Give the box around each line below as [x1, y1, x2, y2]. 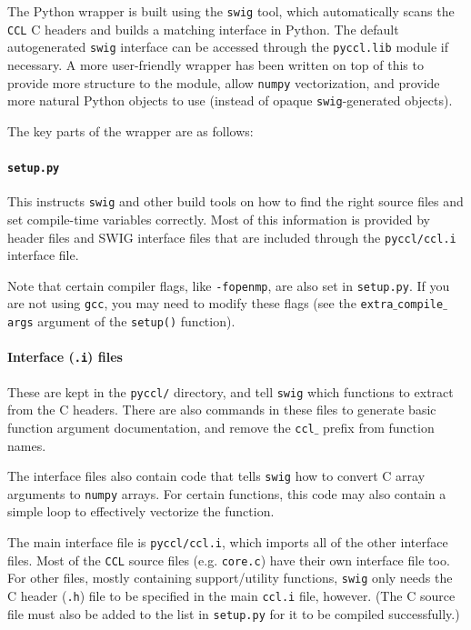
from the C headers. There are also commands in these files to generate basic [7, 400, 436, 419]
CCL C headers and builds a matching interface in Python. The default [7, 19, 399, 38]
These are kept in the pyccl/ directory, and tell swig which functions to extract [7, 382, 454, 401]
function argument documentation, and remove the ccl [7, 417, 315, 436]
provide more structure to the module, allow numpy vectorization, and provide [7, 73, 440, 92]
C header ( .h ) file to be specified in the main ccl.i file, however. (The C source [7, 586, 456, 605]
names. [7, 435, 46, 455]
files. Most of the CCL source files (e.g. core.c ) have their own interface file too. [7, 550, 450, 569]
